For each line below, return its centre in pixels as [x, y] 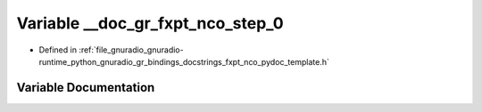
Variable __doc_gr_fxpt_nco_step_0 [150, 23]
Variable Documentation [86, 88]
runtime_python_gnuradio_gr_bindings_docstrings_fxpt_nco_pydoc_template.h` [184, 61]
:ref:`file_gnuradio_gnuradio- [131, 50]
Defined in [58, 50]
